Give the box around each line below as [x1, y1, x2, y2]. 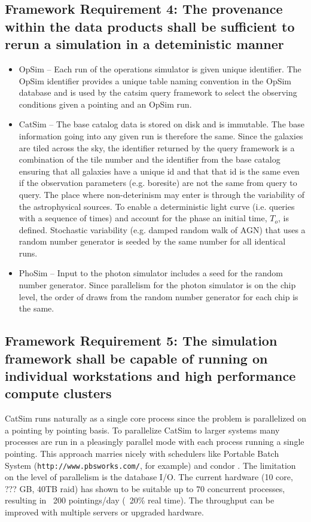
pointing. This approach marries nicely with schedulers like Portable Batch [5, 447, 279, 460]
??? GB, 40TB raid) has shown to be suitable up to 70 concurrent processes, [5, 482, 285, 494]
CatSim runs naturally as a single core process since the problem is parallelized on [5, 412, 306, 425]
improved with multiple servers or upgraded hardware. [5, 506, 204, 518]
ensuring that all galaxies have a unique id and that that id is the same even [19, 164, 300, 177]
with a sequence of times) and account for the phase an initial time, [19, 212, 267, 224]
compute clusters [5, 384, 112, 402]
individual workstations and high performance [5, 367, 296, 385]
